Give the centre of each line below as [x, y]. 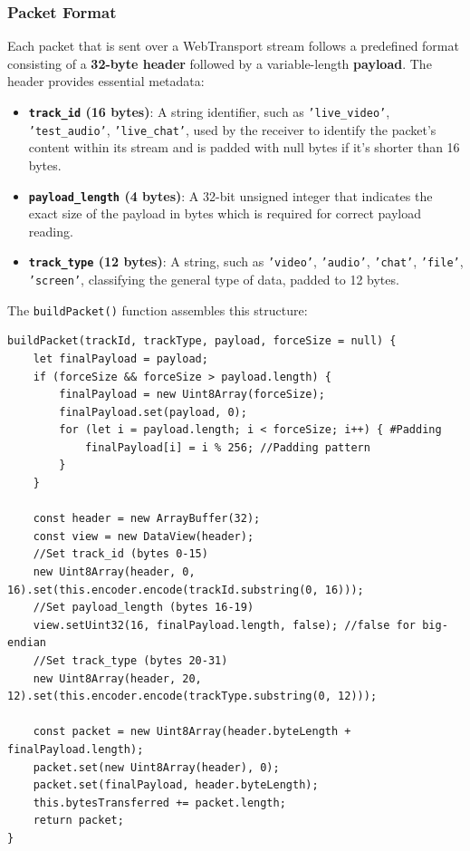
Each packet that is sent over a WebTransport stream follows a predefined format [233, 46]
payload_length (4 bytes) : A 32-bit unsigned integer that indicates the [230, 195]
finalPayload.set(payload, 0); [153, 412]
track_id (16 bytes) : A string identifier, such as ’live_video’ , [209, 111]
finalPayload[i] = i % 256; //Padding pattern [227, 447]
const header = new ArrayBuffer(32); [147, 519]
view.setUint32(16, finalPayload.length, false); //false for [225, 625]
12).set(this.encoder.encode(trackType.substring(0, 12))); [192, 696]
